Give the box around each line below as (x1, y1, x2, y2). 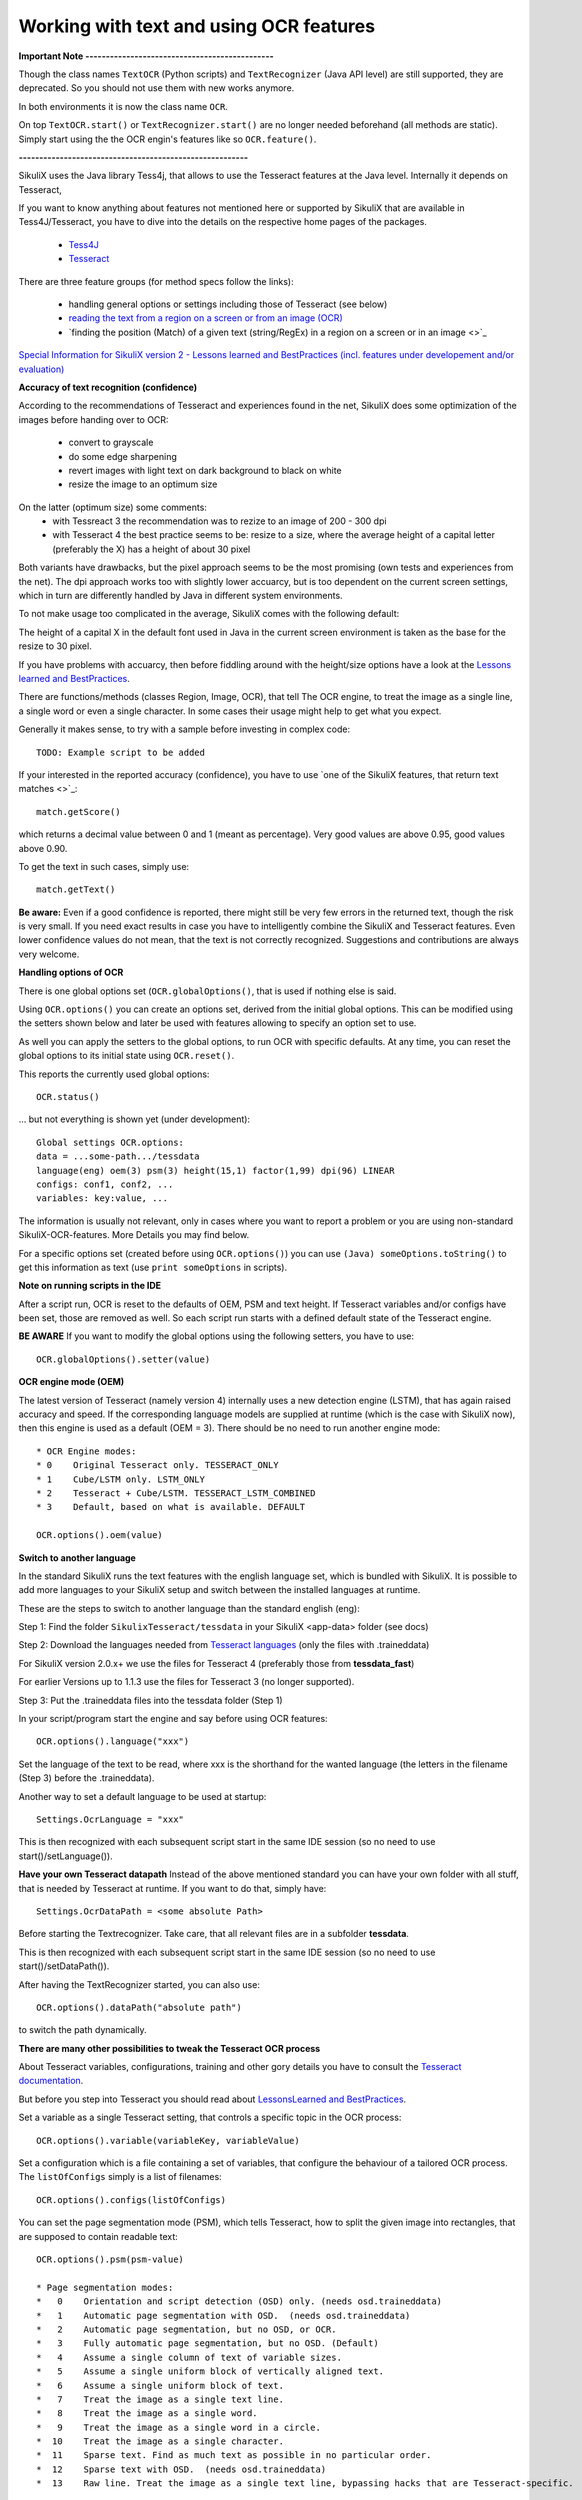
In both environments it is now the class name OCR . (18, 100, 229, 112)
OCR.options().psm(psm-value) (36, 2253, 185, 2265)
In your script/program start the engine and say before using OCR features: (18, 1713, 329, 1725)
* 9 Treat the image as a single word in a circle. (36, 2421, 322, 2433)
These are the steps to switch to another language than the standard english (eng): (18, 1602, 360, 1614)
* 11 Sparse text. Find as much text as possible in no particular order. (36, 2450, 432, 2461)
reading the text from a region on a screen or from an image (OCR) (68, 312, 344, 324)
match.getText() (36, 884, 116, 895)
